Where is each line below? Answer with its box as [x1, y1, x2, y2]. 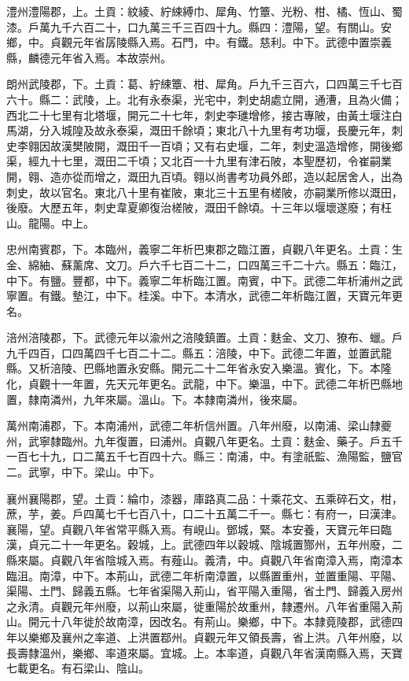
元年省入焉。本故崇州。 [50, 49, 171, 65]
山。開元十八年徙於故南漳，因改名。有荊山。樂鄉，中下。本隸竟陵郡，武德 [6, 613, 392, 630]
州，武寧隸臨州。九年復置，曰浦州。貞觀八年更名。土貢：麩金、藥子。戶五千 [6, 432, 403, 449]
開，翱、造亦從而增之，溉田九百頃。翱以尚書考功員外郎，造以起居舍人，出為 [6, 168, 403, 184]
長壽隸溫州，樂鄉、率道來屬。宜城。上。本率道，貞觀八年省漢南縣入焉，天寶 [6, 644, 403, 661]
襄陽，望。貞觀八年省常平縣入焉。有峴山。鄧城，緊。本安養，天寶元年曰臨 [6, 520, 392, 537]
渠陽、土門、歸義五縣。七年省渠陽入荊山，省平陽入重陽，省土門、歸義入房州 [6, 583, 403, 599]
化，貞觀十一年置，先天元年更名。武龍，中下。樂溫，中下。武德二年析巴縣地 [6, 376, 403, 392]
